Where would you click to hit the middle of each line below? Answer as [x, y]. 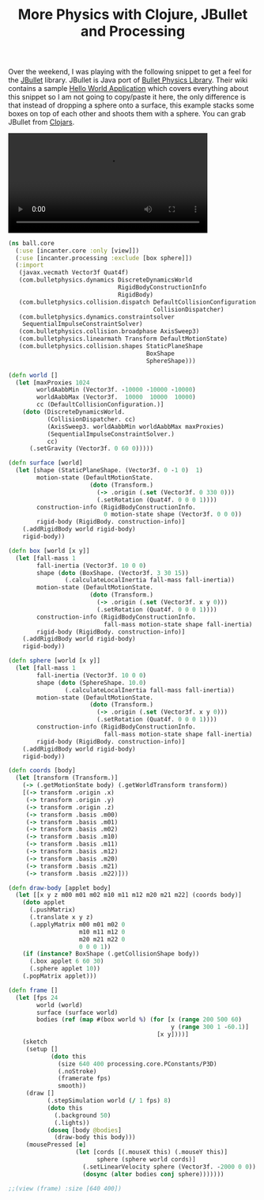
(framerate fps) [85, 1079]
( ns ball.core [32, 243]
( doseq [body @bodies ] [85, 1130]
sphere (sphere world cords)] [146, 1160]
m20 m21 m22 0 [102, 939]
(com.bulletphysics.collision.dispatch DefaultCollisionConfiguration [138, 302]
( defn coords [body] [42, 770]
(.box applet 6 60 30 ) [66, 962]
